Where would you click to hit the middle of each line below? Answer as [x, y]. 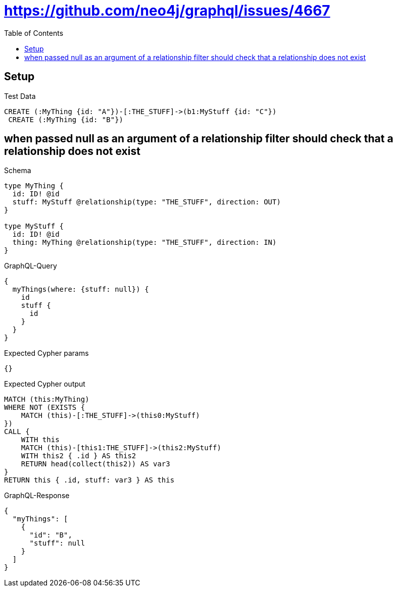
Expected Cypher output [45, 384]
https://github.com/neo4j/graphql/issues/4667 [167, 11]
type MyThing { [34, 186]
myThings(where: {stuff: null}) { [81, 289]
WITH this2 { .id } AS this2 [79, 456]
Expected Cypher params [46, 353]
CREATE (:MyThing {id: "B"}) [66, 119]
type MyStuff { [34, 226]
